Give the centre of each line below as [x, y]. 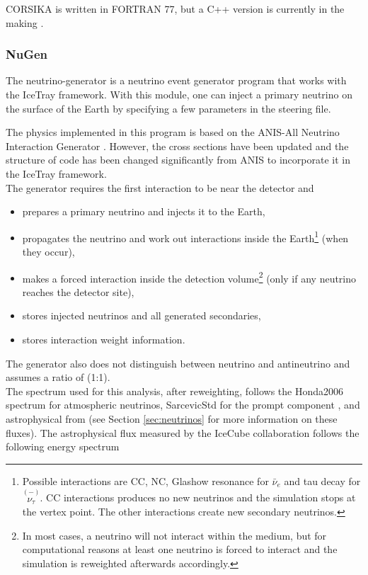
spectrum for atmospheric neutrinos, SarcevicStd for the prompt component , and [183, 405]
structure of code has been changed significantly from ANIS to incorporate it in [178, 160]
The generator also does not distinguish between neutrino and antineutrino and [178, 363]
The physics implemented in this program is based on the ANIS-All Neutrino [173, 132]
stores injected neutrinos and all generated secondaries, [142, 315]
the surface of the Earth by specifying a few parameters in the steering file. [168, 108]
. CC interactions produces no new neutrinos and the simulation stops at [198, 497]
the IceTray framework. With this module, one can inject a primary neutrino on [179, 94]
